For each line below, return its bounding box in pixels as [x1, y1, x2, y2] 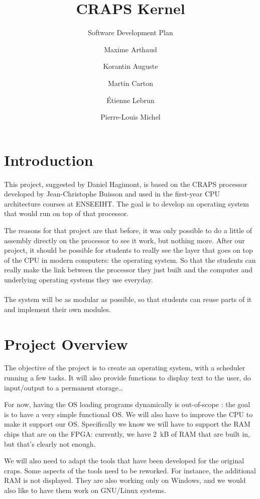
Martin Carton [108, 77, 153, 88]
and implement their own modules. [4, 304, 111, 314]
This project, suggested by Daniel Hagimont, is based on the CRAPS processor [4, 178, 247, 189]
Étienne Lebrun [106, 94, 155, 105]
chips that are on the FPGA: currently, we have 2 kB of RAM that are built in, [4, 429, 250, 439]
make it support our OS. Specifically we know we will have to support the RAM [4, 419, 250, 429]
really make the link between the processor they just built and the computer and [4, 264, 253, 275]
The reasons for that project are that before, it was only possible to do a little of [4, 225, 252, 235]
